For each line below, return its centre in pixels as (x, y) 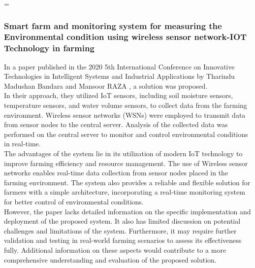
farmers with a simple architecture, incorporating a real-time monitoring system (125, 192)
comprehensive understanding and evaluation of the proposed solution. (110, 259)
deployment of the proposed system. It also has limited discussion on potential (122, 221)
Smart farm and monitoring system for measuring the (113, 25)
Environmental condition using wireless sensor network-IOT (126, 37)
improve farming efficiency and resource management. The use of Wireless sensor (126, 163)
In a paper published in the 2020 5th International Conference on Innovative (119, 66)
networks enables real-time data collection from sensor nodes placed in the (116, 173)
